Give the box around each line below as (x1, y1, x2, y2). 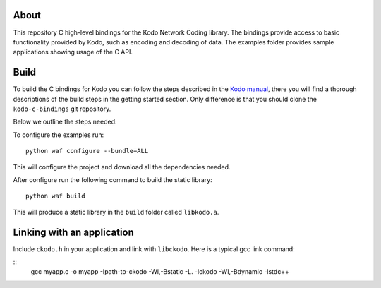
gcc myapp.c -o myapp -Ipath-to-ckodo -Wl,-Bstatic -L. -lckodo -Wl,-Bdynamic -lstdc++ (30, 268, 289, 276)
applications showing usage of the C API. (13, 48, 133, 56)
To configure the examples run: (13, 131, 104, 139)
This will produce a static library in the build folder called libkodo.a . (13, 208, 219, 216)
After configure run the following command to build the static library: (13, 175, 212, 184)
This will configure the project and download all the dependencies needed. (13, 162, 231, 171)
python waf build (25, 192, 85, 200)
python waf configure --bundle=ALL (25, 147, 149, 155)
